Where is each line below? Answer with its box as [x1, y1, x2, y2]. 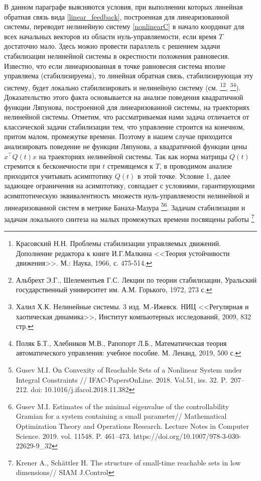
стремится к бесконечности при [4, 161, 100, 171]
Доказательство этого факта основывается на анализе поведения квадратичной [4, 92, 243, 102]
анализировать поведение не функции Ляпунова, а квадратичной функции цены [4, 141, 247, 151]
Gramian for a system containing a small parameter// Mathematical [16, 411, 227, 421]
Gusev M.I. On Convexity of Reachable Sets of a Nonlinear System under [16, 364, 242, 375]
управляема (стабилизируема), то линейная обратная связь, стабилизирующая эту [4, 70, 253, 81]
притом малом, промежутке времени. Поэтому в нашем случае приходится [4, 131, 232, 142]
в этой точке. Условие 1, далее [137, 170, 230, 181]
